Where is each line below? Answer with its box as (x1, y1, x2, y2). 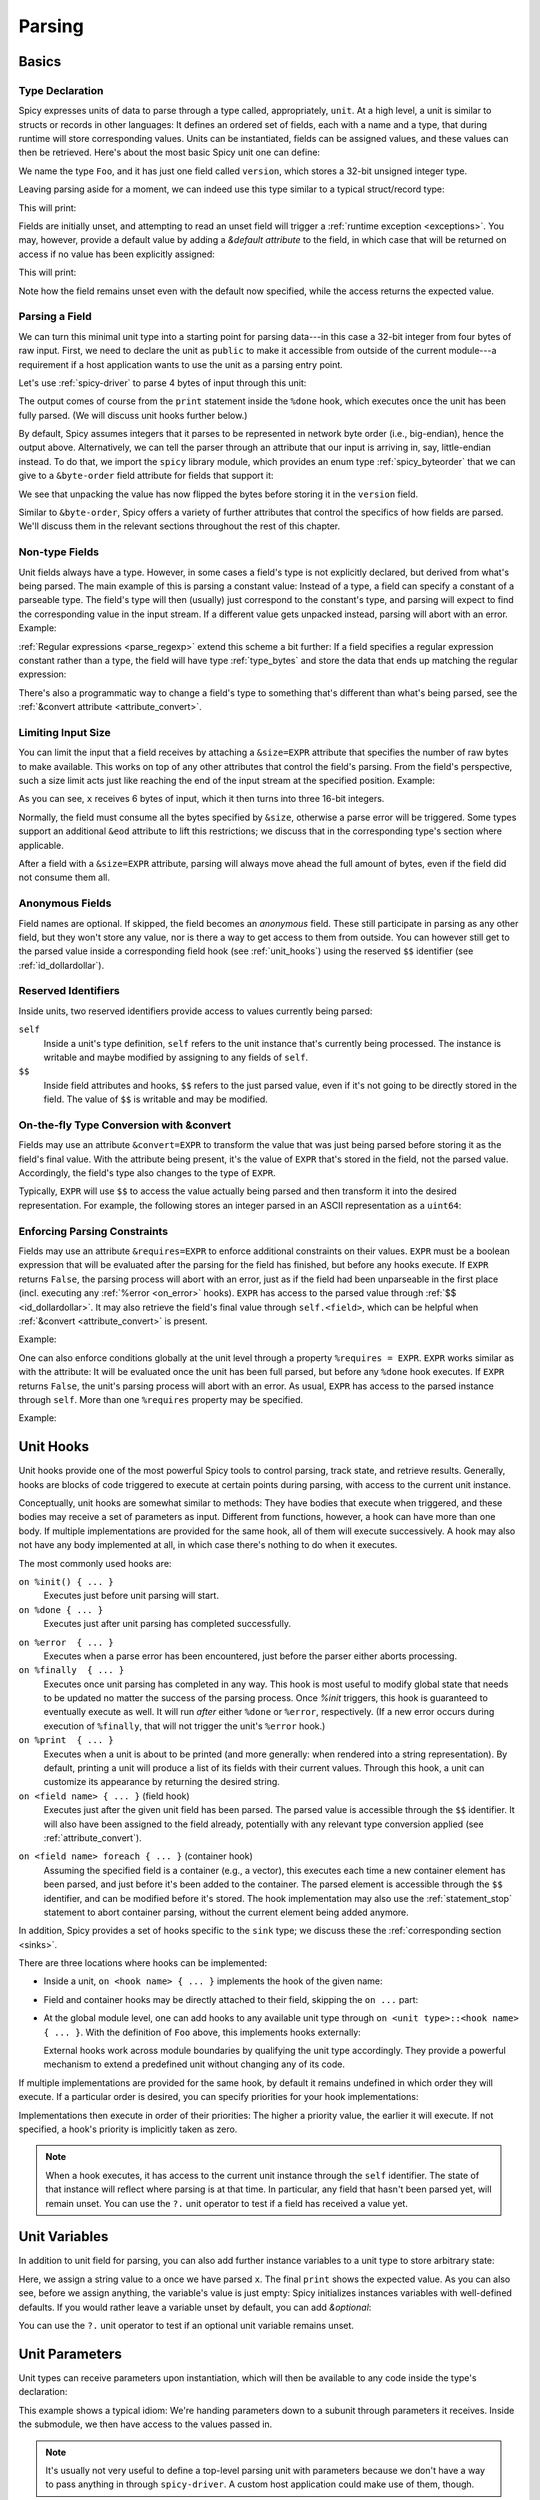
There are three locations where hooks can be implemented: (18, 1957, 268, 1969)
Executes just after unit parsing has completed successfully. (43, 1618, 292, 1630)
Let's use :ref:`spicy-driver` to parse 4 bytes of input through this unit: (18, 376, 307, 389)
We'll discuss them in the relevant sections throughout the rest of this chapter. (18, 520, 341, 532)
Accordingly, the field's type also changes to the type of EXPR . (18, 1167, 277, 1179)
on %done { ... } (18, 1604, 104, 1615)
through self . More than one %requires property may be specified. (18, 1393, 304, 1405)
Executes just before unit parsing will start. (43, 1590, 220, 1602)
